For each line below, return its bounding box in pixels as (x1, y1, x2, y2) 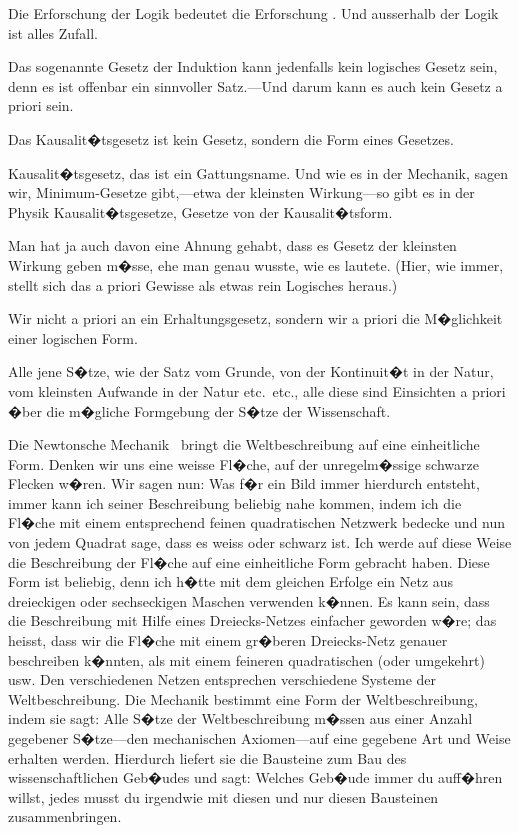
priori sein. (8, 95, 74, 116)
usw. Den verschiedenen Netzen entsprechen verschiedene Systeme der (8, 669, 437, 690)
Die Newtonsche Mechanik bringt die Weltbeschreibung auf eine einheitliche (8, 434, 480, 455)
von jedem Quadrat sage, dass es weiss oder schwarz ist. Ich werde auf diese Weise (8, 532, 512, 553)
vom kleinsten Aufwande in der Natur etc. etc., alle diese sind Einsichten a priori (8, 380, 506, 401)
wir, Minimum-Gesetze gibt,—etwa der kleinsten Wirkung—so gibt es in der (8, 182, 475, 203)
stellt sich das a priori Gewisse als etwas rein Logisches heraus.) (8, 274, 398, 295)
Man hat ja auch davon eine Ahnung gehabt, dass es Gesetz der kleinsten (8, 235, 457, 256)
